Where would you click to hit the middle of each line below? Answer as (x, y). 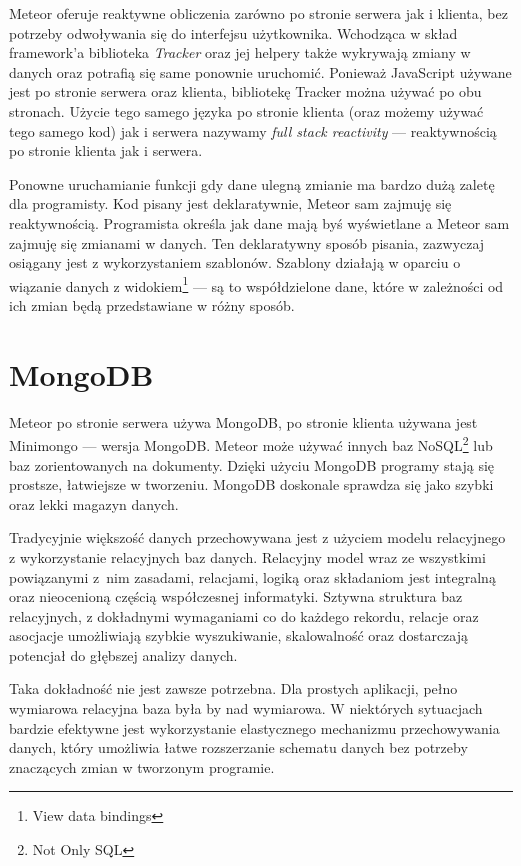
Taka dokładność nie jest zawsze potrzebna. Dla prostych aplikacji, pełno (233, 688)
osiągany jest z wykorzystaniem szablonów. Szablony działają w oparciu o (235, 262)
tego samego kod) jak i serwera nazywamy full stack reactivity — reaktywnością (253, 130)
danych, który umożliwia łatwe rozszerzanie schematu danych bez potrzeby (238, 747)
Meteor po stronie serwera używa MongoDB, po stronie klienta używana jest (243, 421)
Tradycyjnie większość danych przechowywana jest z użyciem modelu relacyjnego (257, 537)
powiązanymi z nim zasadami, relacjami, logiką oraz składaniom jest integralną (252, 576)
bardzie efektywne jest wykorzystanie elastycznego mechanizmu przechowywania (254, 727)
